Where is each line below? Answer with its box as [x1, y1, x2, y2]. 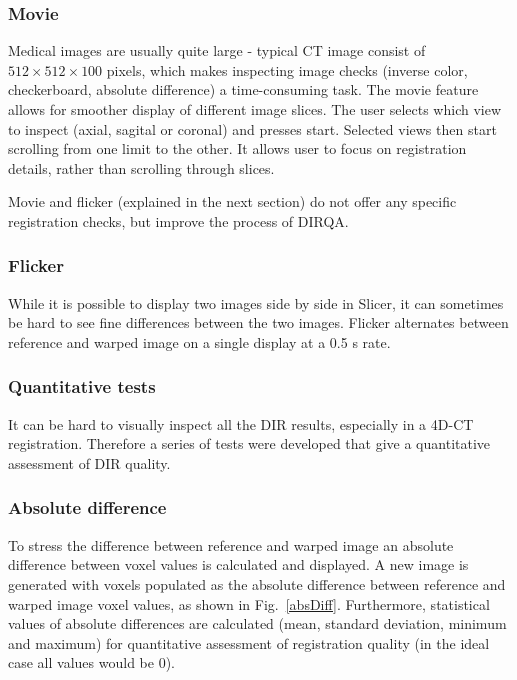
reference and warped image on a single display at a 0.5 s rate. [8, 331, 391, 352]
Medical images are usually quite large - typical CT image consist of [8, 40, 426, 61]
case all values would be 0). [8, 652, 175, 673]
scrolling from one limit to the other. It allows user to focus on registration [8, 138, 467, 159]
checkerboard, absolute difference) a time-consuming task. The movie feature [8, 79, 479, 100]
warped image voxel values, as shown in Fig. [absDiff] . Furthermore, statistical [8, 593, 490, 614]
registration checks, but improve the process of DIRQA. [8, 210, 349, 231]
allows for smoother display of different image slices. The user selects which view [8, 99, 502, 119]
